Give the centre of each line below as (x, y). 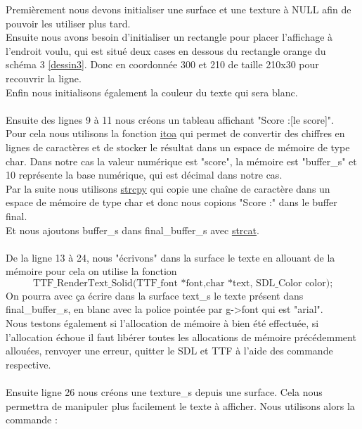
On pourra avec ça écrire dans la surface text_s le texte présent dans (155, 295)
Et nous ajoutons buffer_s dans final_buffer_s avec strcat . (132, 230)
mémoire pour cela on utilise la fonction (91, 271)
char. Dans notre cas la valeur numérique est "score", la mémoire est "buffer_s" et (181, 161)
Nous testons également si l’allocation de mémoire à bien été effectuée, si (162, 323)
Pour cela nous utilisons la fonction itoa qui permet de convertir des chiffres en (175, 133)
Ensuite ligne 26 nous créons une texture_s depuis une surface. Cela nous (164, 392)
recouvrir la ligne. (44, 78)
